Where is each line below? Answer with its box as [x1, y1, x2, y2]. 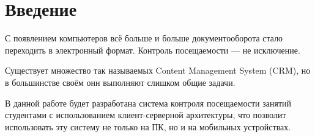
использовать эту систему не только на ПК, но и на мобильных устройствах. [5, 120, 291, 133]
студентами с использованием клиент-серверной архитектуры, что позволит [5, 108, 286, 121]
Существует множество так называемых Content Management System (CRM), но [5, 64, 311, 77]
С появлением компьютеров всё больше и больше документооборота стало [5, 32, 283, 44]
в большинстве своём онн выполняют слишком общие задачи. [5, 76, 235, 88]
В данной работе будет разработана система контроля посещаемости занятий [5, 96, 292, 109]
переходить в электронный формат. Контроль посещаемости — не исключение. [5, 43, 300, 56]
